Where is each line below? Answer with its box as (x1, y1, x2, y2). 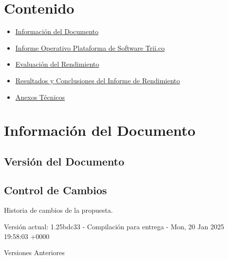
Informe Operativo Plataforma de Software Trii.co (15, 42, 165, 53)
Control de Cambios (4, 182, 107, 197)
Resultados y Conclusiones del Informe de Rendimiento (15, 75, 180, 85)
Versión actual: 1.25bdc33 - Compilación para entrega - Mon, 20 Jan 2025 (4, 222, 224, 232)
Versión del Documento (4, 153, 125, 168)
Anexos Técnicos (15, 92, 65, 102)
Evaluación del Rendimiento (15, 59, 99, 69)
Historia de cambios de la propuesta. (4, 205, 113, 215)
